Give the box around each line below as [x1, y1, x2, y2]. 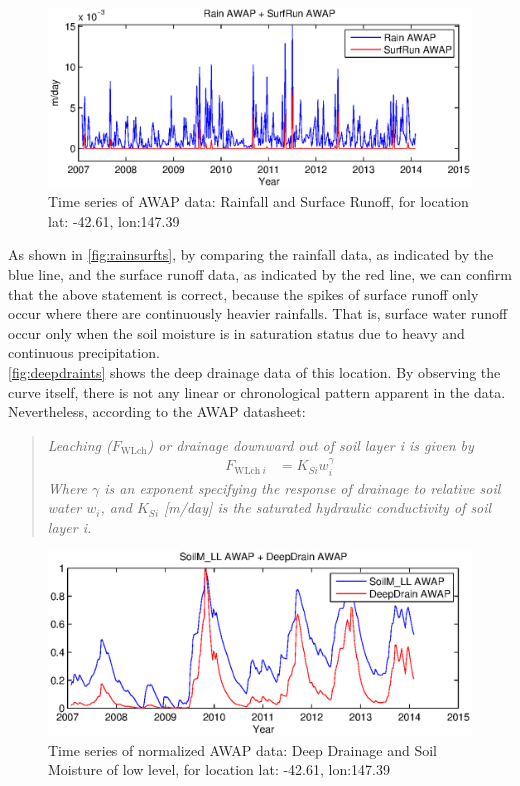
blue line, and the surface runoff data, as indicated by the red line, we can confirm [8, 264, 512, 285]
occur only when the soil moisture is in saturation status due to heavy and [8, 322, 465, 343]
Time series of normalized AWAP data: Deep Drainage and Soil [48, 739, 437, 760]
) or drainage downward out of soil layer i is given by [147, 434, 474, 455]
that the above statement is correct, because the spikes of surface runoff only [8, 283, 479, 304]
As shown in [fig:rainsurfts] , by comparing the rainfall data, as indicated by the [8, 244, 494, 265]
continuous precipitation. [8, 342, 160, 363]
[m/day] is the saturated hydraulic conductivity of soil [164, 497, 492, 518]
